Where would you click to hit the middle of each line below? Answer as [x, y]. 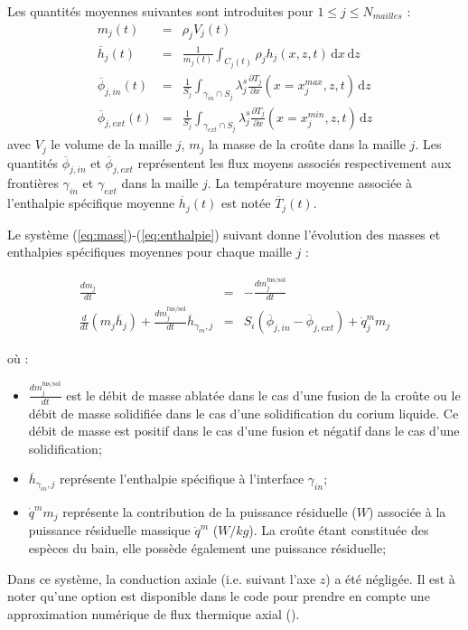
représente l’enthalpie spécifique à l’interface [182, 479]
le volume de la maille [112, 144]
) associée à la [407, 511]
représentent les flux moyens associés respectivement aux [295, 162]
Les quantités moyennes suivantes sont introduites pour [160, 11]
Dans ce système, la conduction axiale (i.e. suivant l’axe [162, 578]
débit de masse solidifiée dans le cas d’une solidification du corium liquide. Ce [243, 413]
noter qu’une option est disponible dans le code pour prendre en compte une [219, 596]
